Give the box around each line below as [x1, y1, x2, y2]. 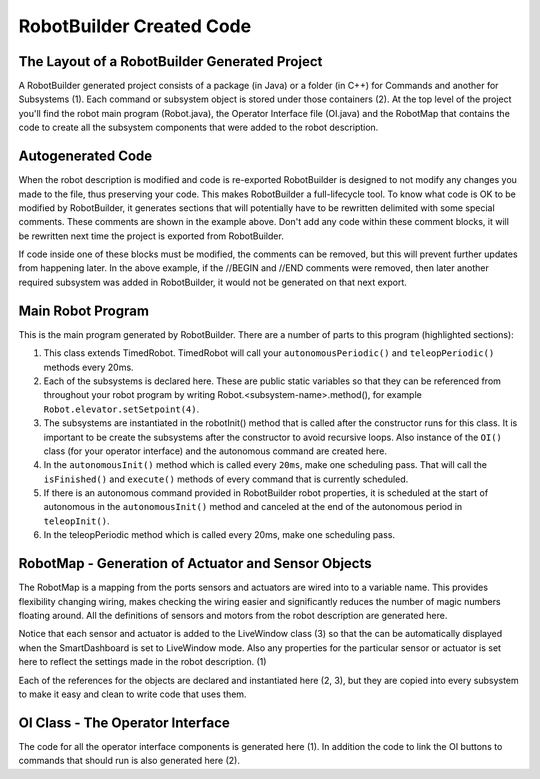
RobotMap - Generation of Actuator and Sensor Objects [18, 555, 372, 572]
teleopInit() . [43, 515, 110, 527]
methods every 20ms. [43, 361, 134, 373]
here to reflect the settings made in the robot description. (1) [18, 656, 267, 668]
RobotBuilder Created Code [18, 15, 252, 37]
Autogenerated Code [18, 148, 153, 165]
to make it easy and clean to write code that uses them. [18, 688, 247, 700]
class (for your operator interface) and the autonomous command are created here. [43, 445, 387, 457]
